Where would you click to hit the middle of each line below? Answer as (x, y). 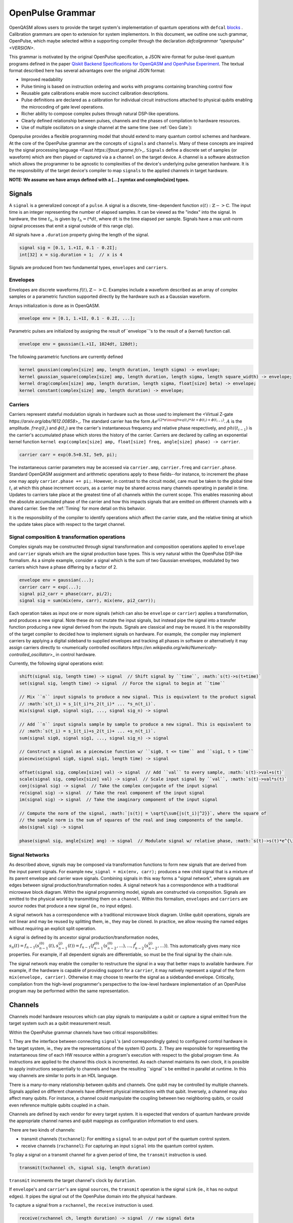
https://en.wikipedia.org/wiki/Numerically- (175, 648)
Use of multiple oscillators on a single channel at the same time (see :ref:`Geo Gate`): (107, 128)
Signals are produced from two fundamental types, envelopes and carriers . (88, 267)
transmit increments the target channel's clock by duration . (73, 1180)
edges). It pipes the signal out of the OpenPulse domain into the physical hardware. (93, 1196)
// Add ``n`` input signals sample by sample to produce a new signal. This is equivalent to (135, 724)
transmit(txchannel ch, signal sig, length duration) (85, 1168)
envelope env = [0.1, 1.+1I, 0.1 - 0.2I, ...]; (77, 318)
